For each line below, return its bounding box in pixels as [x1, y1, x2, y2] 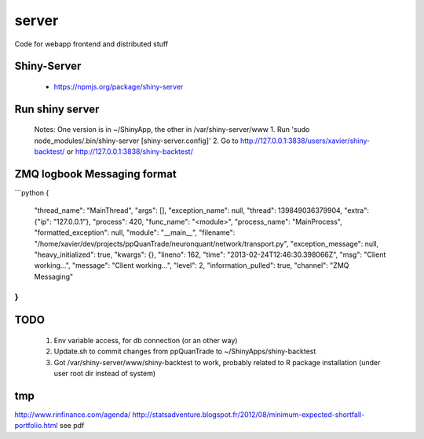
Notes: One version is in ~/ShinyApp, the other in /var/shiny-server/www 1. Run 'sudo [34, 125, 310, 134]
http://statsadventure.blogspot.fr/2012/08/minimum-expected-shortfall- [132, 409, 365, 419]
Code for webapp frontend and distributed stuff [14, 39, 169, 49]
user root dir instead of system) [53, 368, 156, 378]
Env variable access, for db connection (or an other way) [53, 335, 238, 345]
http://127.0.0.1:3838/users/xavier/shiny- [239, 136, 371, 145]
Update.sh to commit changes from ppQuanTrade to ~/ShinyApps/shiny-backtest [53, 346, 316, 357]
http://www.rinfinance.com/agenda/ [14, 409, 131, 419]
